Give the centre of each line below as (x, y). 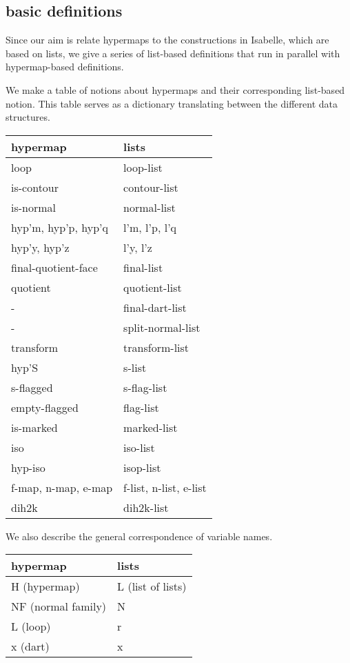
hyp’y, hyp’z (40, 247)
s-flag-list (145, 387)
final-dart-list (155, 307)
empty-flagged (45, 407)
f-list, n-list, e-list (165, 487)
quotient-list (153, 287)
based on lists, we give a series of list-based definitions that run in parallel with (173, 53)
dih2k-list (146, 507)
